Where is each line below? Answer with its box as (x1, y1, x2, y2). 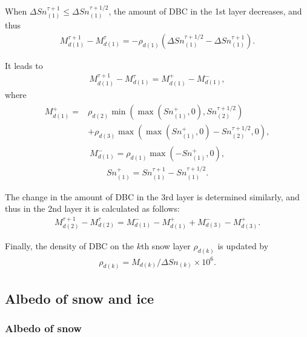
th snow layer (140, 240, 191, 252)
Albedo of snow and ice (5, 289, 154, 307)
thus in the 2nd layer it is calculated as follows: (5, 202, 180, 215)
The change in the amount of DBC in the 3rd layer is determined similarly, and (5, 190, 300, 203)
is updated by (217, 240, 269, 252)
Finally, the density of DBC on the (5, 240, 134, 252)
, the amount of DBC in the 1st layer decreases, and (108, 4, 302, 17)
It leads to (5, 59, 43, 71)
